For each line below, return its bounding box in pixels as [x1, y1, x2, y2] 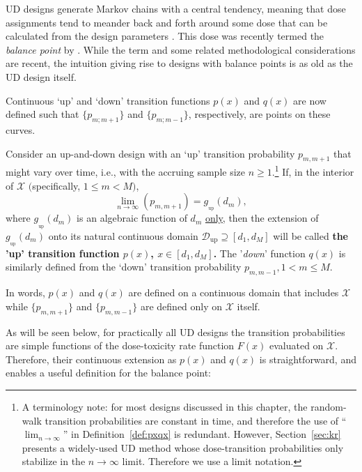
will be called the [273, 228, 348, 243]
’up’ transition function [6, 245, 120, 260]
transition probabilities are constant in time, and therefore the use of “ [45, 413, 347, 427]
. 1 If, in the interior [271, 162, 354, 178]
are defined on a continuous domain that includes [128, 285, 339, 300]
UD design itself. [6, 69, 77, 84]
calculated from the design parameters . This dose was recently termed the [6, 29, 324, 43]
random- [310, 399, 347, 413]
